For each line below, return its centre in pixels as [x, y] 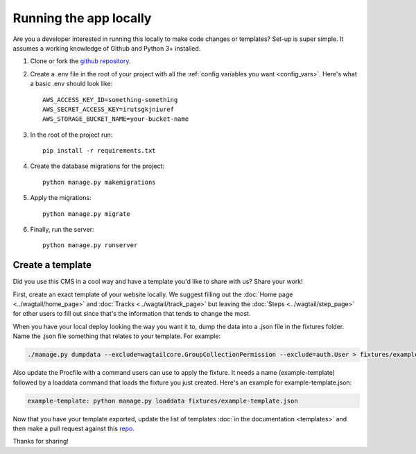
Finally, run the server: [62, 230]
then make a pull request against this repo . [73, 428]
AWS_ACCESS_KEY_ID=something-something [110, 100]
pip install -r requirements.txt [99, 151]
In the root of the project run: [71, 135]
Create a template [52, 265]
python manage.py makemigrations [99, 182]
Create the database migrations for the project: [97, 166]
